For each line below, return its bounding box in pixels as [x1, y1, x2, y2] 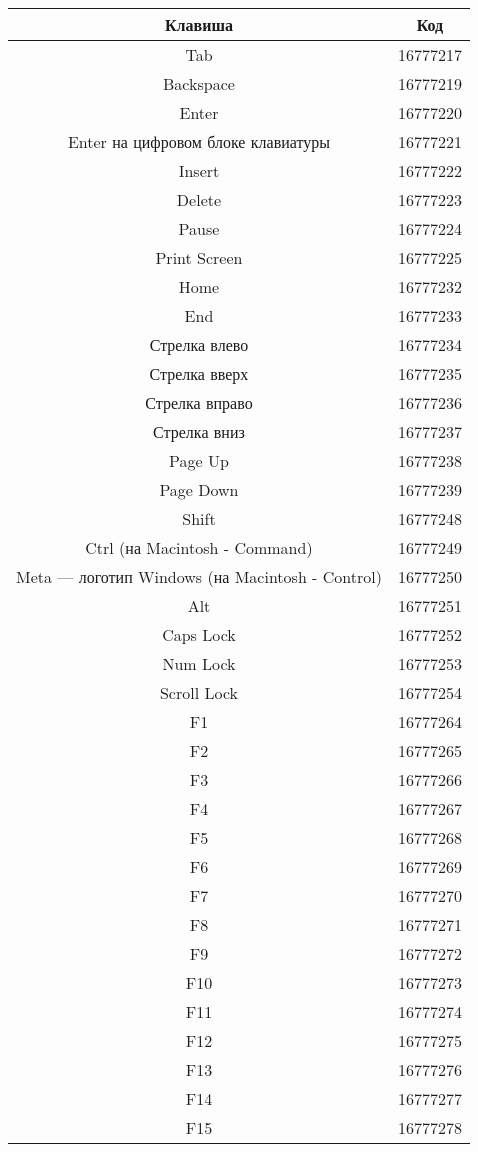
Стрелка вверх [149, 362, 249, 385]
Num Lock [162, 652, 236, 675]
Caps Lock [162, 623, 236, 646]
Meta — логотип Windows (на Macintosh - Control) [16, 565, 382, 588]
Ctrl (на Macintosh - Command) [85, 536, 313, 559]
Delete [176, 188, 222, 211]
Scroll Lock [159, 681, 238, 704]
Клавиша [164, 13, 233, 36]
